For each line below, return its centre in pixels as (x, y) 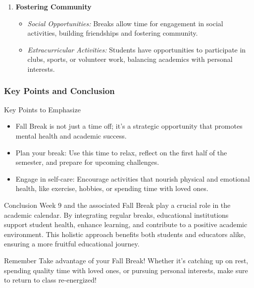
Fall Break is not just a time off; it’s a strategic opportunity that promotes (129, 126)
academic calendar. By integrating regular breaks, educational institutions (116, 215)
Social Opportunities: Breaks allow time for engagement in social (125, 23)
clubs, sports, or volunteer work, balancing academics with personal (130, 59)
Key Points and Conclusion (59, 91)
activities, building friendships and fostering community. (113, 33)
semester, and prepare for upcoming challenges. (87, 162)
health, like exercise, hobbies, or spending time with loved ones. (112, 188)
